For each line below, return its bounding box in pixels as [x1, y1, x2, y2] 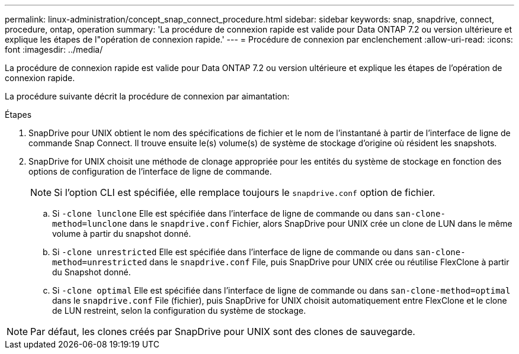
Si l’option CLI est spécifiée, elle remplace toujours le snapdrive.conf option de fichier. [54, 186, 435, 198]
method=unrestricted [52, 258, 148, 267]
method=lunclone [52, 219, 127, 229]
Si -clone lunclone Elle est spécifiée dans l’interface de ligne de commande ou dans [52, 208, 393, 218]
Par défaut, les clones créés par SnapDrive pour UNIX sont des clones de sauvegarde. [30, 326, 415, 337]
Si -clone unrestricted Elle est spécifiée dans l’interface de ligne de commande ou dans [52, 247, 414, 257]
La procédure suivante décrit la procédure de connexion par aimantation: [5, 91, 290, 101]
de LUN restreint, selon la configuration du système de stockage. [52, 305, 306, 316]
